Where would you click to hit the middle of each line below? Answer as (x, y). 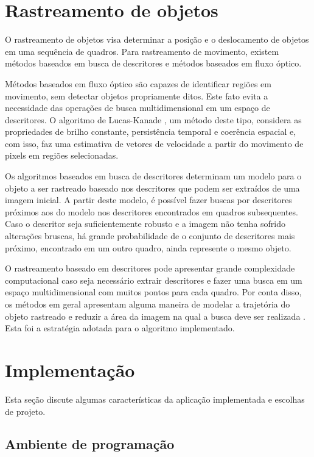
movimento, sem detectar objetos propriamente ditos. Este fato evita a (137, 95)
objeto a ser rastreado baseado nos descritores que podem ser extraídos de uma (152, 188)
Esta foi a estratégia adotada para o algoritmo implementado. (120, 328)
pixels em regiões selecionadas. (62, 155)
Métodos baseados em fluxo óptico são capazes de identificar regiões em (138, 83)
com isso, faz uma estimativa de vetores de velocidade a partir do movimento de (154, 143)
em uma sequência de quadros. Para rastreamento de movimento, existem (142, 51)
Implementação (70, 369)
